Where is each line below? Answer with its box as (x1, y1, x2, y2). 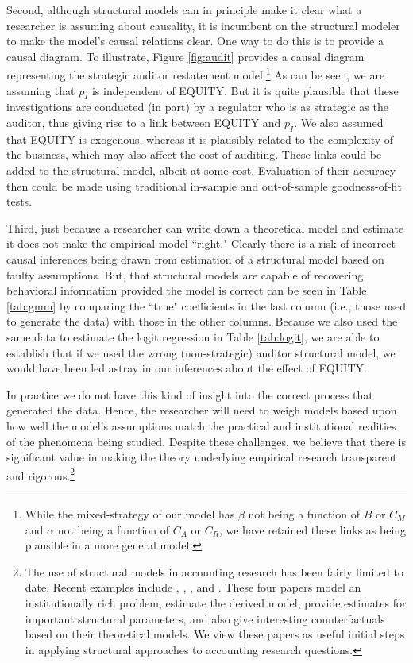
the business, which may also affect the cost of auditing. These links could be (6, 146, 382, 163)
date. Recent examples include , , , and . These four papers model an (25, 579, 361, 596)
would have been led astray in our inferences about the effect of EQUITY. (6, 360, 367, 376)
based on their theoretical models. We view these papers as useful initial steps (25, 626, 405, 642)
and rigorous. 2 (6, 464, 75, 484)
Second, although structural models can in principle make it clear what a (6, 2, 362, 17)
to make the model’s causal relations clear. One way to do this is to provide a (6, 33, 384, 49)
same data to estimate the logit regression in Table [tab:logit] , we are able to (6, 328, 380, 345)
